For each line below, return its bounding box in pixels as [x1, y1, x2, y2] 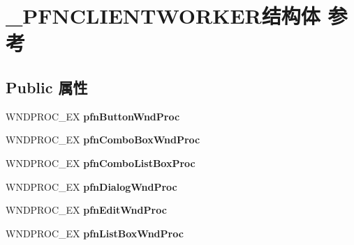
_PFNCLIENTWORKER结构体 [6, 1, 320, 30]
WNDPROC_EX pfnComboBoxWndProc [6, 132, 200, 147]
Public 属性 [6, 76, 88, 97]
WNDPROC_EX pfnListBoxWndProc [6, 226, 184, 240]
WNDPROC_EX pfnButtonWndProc [6, 109, 180, 123]
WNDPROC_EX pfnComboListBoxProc [6, 155, 196, 170]
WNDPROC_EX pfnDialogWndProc [6, 179, 177, 193]
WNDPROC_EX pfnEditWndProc [6, 203, 167, 217]
